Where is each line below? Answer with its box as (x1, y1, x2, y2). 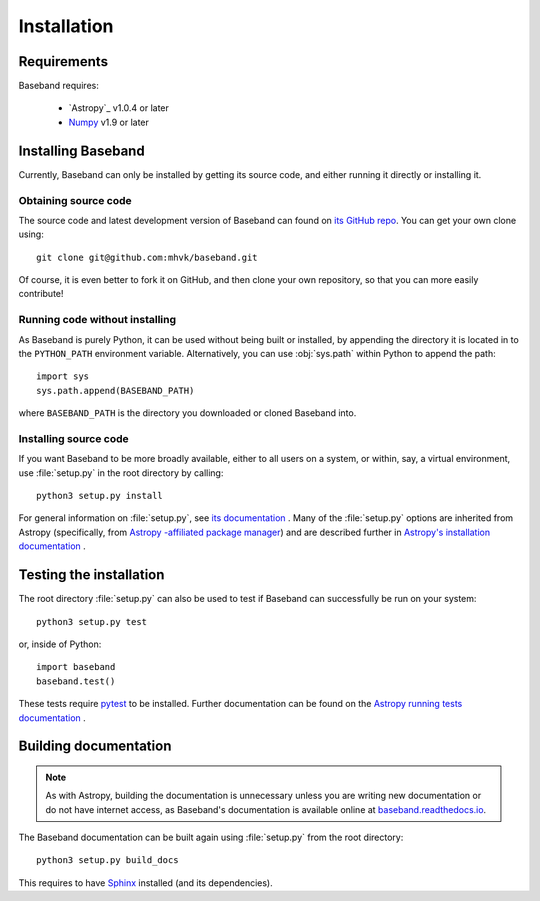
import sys (36, 371, 90, 382)
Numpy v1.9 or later (68, 116, 150, 128)
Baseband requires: (18, 80, 99, 92)
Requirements (18, 53, 109, 70)
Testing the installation (18, 566, 165, 584)
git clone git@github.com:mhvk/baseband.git (36, 251, 259, 263)
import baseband (36, 661, 116, 673)
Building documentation (18, 738, 172, 755)
